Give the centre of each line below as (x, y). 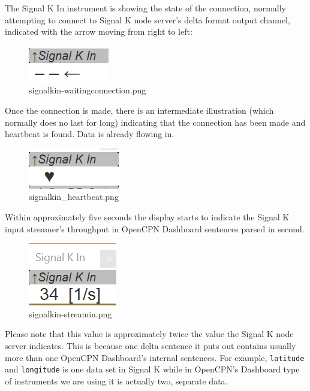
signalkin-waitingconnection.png (88, 90)
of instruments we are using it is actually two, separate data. (116, 381)
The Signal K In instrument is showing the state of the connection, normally (145, 8)
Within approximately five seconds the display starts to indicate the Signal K (147, 216)
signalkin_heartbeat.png (74, 197)
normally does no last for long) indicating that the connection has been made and (155, 122)
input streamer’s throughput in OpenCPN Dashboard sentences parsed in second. (155, 228)
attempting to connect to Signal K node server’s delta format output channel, (148, 19)
